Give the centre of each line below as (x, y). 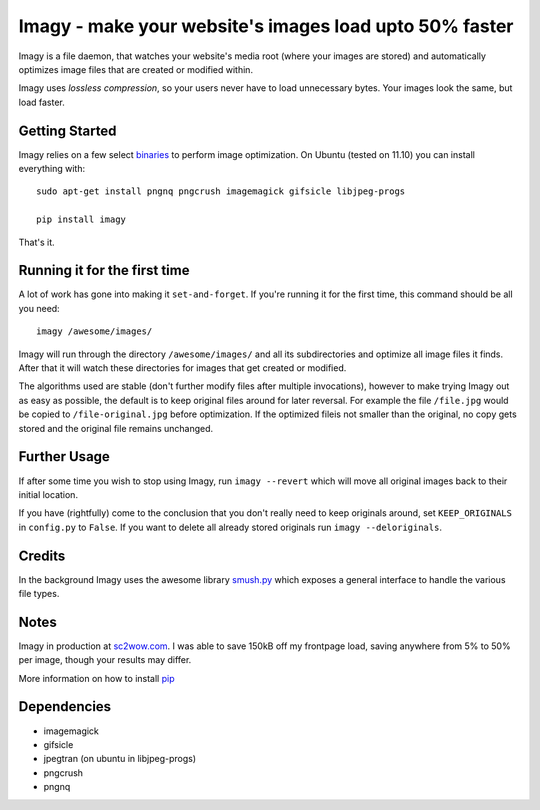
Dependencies (65, 706)
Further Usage (64, 456)
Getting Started (67, 130)
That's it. (36, 242)
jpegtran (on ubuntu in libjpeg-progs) (120, 759)
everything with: (51, 169)
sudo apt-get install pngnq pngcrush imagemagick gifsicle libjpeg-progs (221, 191)
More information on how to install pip (96, 678)
